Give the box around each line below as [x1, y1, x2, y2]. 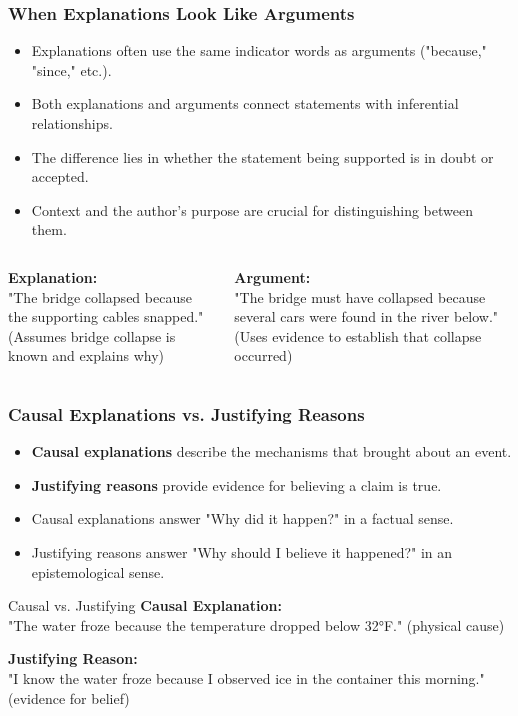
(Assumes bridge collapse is [8, 325, 176, 346]
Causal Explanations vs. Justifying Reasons [8, 401, 365, 426]
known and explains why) [8, 345, 165, 366]
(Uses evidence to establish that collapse [234, 325, 482, 346]
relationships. [31, 113, 113, 133]
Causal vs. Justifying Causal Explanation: [8, 595, 282, 616]
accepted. [31, 166, 89, 187]
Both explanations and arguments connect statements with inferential [31, 93, 459, 114]
